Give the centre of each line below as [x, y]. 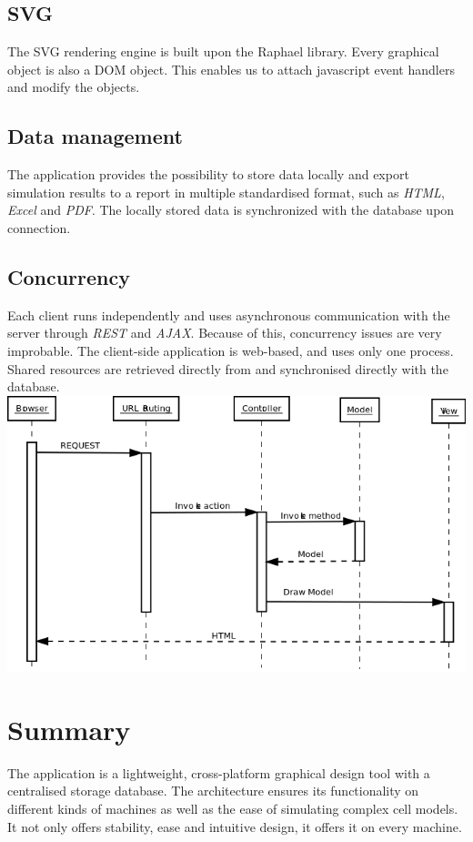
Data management [95, 136]
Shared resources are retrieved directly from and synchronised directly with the [228, 368]
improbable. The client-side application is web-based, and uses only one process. [231, 350]
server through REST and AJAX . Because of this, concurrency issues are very [225, 333]
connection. [39, 227]
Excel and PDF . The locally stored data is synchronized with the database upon [231, 210]
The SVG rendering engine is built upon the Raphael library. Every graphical [223, 51]
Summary [69, 729]
